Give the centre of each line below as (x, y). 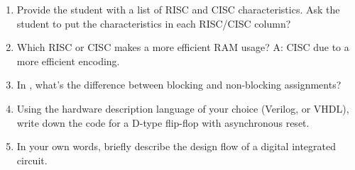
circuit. (32, 160)
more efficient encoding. (68, 61)
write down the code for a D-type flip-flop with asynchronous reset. (163, 122)
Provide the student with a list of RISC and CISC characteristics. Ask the (178, 9)
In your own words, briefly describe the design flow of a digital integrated (176, 146)
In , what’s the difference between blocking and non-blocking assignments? (179, 85)
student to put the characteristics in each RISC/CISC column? (154, 23)
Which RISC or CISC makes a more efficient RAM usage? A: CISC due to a (183, 47)
